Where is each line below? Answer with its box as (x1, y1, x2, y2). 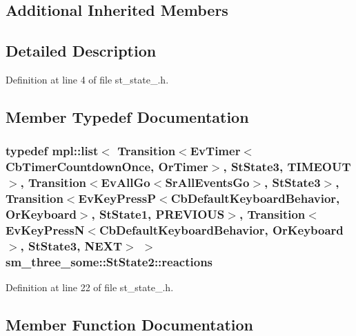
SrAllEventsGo (165, 174, 250, 191)
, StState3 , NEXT (20, 237, 123, 254)
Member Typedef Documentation (6, 106, 249, 127)
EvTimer (190, 142, 241, 159)
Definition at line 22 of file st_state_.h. (6, 280, 174, 295)
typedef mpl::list (6, 142, 99, 159)
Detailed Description (6, 40, 157, 61)
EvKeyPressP (78, 190, 157, 207)
